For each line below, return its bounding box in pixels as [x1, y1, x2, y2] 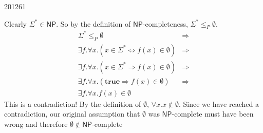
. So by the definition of [56, 18, 131, 29]
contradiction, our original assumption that [4, 108, 140, 119]
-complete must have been [172, 108, 254, 119]
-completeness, [142, 18, 188, 29]
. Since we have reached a [179, 98, 259, 109]
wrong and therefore [4, 119, 68, 129]
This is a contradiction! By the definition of [4, 98, 141, 109]
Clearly [4, 18, 27, 29]
